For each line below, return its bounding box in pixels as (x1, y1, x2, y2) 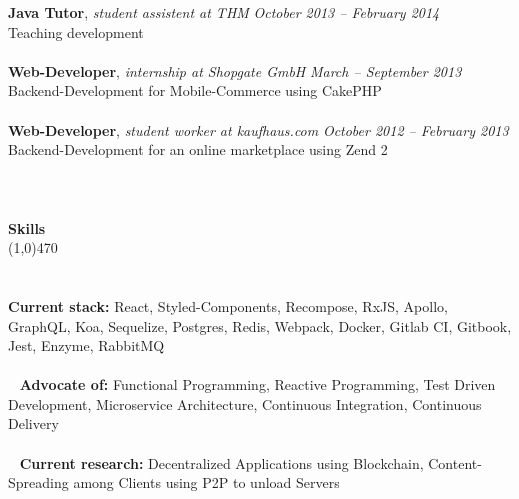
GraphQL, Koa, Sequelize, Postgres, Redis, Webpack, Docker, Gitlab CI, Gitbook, (8, 315, 512, 336)
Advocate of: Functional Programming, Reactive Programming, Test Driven (19, 374, 496, 395)
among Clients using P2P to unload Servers (73, 472, 340, 493)
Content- (428, 452, 482, 473)
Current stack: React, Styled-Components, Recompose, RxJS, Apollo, (8, 295, 448, 316)
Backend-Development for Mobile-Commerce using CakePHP (8, 80, 382, 101)
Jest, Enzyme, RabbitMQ (8, 335, 165, 356)
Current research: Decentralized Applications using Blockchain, (19, 452, 424, 473)
